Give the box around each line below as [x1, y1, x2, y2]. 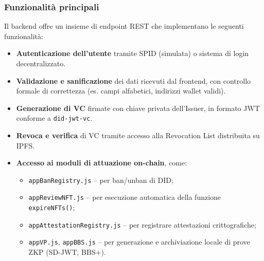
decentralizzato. [16, 58, 66, 68]
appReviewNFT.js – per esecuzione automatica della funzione [28, 192, 221, 202]
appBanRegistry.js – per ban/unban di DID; [28, 174, 173, 185]
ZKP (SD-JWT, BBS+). [28, 247, 106, 257]
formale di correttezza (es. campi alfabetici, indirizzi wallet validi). [16, 85, 226, 96]
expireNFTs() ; [28, 202, 75, 213]
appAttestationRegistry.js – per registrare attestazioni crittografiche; [28, 219, 256, 230]
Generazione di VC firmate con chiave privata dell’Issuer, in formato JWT [16, 102, 260, 113]
